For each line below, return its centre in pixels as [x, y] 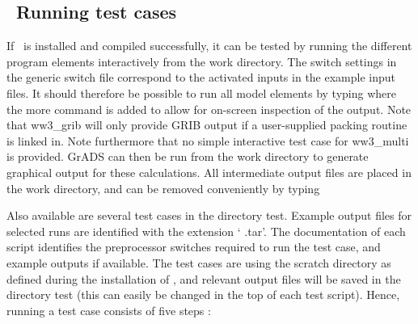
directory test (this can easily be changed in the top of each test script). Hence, [203, 295]
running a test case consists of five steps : [109, 310]
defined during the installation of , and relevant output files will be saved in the [204, 278]
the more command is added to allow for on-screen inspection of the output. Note [209, 109]
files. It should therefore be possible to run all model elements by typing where [201, 93]
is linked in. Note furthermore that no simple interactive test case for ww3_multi [208, 140]
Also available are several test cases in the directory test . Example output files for [209, 215]
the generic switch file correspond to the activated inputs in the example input [201, 77]
